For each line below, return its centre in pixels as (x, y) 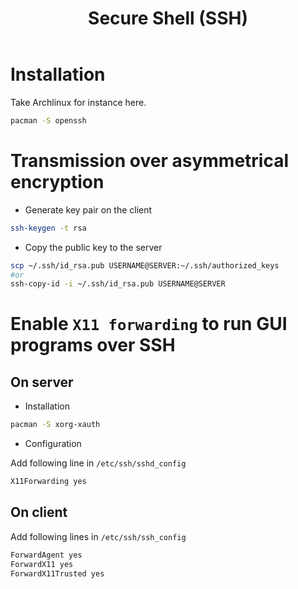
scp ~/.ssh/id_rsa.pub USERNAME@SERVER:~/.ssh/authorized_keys (145, 265)
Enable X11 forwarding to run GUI (149, 324)
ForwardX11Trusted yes (57, 573)
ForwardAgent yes (46, 555)
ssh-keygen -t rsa (48, 228)
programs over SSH (93, 345)
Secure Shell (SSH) (168, 18)
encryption (57, 182)
